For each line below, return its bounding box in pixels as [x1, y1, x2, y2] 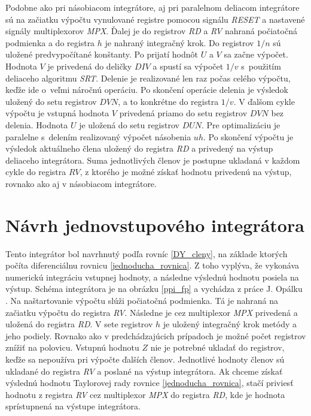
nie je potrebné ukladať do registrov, [150, 341, 285, 354]
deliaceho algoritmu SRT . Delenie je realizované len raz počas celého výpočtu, [5, 71, 291, 84]
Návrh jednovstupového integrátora [5, 212, 304, 237]
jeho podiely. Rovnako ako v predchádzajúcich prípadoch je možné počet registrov [5, 329, 306, 342]
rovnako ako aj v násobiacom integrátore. [5, 177, 157, 189]
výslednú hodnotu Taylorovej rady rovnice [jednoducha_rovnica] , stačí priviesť [5, 376, 294, 389]
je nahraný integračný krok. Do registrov [105, 36, 254, 49]
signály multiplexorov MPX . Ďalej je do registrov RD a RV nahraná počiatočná [5, 25, 297, 37]
